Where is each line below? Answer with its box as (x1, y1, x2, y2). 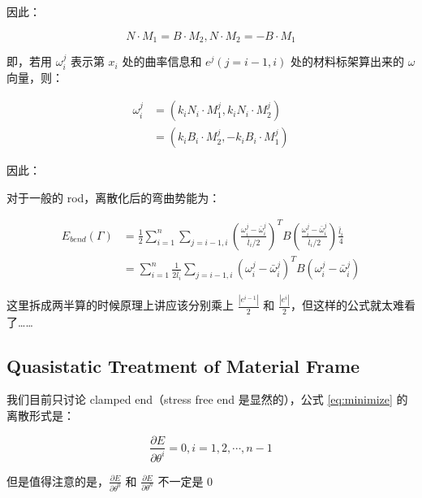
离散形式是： (6, 406, 75, 423)
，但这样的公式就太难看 (291, 297, 416, 314)
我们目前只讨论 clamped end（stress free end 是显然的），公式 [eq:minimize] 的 (6, 391, 408, 408)
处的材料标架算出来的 (291, 53, 405, 70)
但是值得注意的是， (6, 472, 109, 489)
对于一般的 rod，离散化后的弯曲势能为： (6, 188, 221, 206)
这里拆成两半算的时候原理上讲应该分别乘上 (6, 297, 234, 314)
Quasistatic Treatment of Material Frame (6, 353, 360, 378)
